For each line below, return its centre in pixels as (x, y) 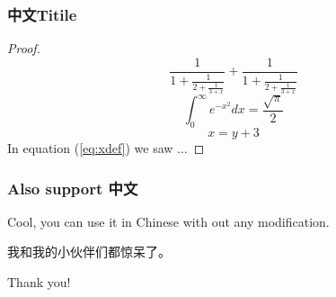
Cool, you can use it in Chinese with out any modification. (168, 221)
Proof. (24, 48)
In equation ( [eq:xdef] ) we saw (90, 148)
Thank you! (39, 282)
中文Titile (42, 14)
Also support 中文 (73, 188)
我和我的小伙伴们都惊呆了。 (89, 252)
